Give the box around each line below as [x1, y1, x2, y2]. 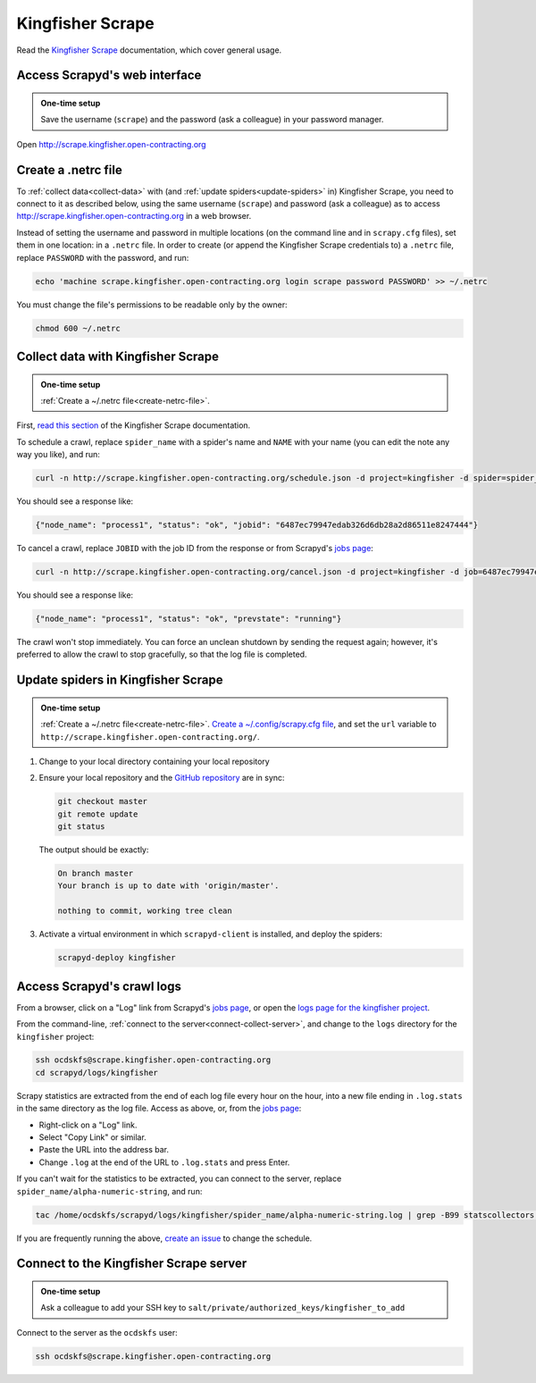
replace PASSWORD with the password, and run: [16, 252, 189, 263]
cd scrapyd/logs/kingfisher [35, 1068, 158, 1077]
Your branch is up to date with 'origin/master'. [57, 881, 280, 891]
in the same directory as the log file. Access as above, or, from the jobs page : [16, 1103, 302, 1114]
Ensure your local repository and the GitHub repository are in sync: [38, 773, 285, 784]
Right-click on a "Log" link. [38, 1119, 138, 1130]
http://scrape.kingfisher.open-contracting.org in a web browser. [16, 211, 252, 222]
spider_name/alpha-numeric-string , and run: [16, 1186, 203, 1196]
